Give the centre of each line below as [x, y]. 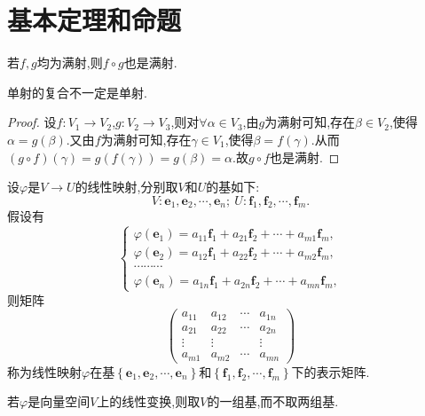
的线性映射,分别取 [126, 187]
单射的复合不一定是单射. [77, 92]
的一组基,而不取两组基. [273, 401]
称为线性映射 [44, 371]
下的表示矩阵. [331, 371]
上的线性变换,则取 [149, 401]
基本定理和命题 [94, 20]
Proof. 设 [32, 122]
